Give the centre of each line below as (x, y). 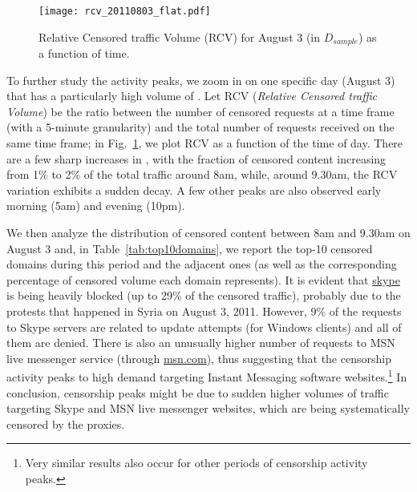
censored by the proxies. (66, 423)
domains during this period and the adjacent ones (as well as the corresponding (202, 264)
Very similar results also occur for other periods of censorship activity (196, 463)
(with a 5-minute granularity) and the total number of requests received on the (200, 127)
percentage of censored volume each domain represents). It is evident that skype (203, 279)
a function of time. (84, 53)
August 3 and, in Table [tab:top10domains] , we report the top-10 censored (190, 248)
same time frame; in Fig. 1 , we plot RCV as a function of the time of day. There (205, 143)
